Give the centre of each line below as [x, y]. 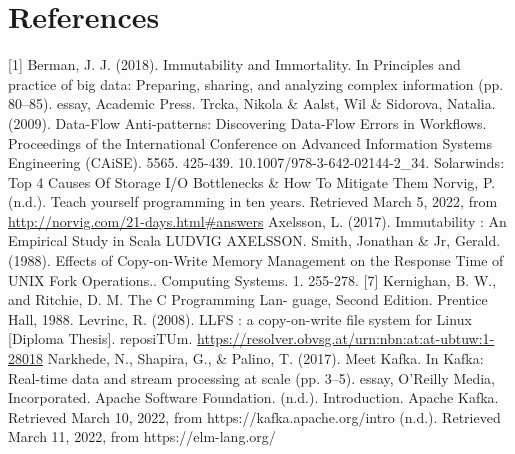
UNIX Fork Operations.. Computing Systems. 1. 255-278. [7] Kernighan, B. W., [252, 279]
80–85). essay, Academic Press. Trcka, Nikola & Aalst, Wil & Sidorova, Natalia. [252, 103]
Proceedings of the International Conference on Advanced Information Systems [250, 142]
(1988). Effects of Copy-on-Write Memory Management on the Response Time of [256, 260]
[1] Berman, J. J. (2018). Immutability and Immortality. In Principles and [234, 64]
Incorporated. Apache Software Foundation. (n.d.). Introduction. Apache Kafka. [253, 397]
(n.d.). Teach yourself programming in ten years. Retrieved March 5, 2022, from [253, 201]
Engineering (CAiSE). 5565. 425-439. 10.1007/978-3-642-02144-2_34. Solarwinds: [256, 162]
